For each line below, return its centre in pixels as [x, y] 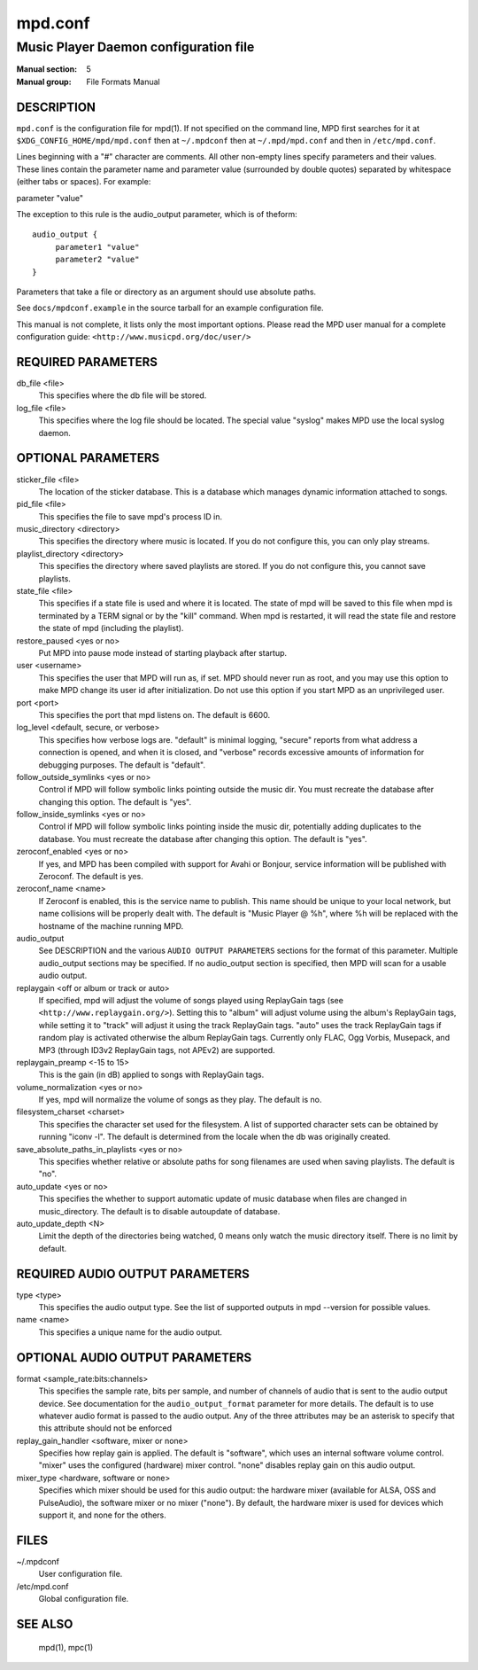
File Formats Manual [123, 82]
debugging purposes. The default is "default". [122, 765]
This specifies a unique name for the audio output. [131, 1332]
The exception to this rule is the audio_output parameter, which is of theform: [157, 215]
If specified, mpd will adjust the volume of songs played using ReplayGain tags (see [191, 1000]
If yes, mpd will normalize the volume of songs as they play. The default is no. [180, 1100]
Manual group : [44, 82]
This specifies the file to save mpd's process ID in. [131, 516]
